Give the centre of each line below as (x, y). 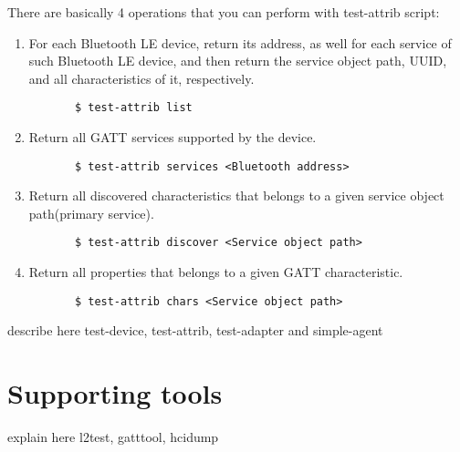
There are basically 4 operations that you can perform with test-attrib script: (224, 12)
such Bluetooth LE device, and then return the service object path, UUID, (238, 61)
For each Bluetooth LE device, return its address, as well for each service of (240, 42)
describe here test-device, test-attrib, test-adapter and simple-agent (195, 330)
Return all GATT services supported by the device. (172, 137)
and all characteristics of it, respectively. (141, 78)
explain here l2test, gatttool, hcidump (113, 437)
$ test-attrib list (133, 108)
